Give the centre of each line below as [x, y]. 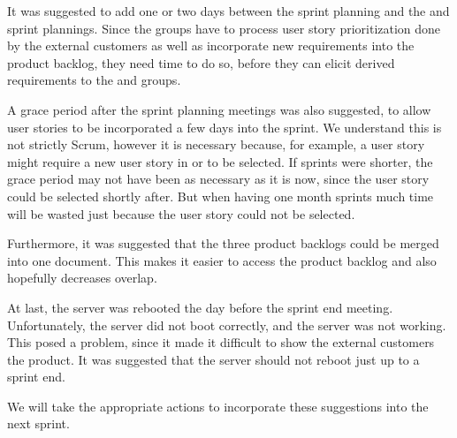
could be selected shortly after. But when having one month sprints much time [221, 196]
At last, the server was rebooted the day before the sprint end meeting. [200, 307]
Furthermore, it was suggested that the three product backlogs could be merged [223, 243]
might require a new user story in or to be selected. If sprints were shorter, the [220, 161]
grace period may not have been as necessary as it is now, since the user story [218, 179]
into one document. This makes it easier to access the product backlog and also [222, 260]
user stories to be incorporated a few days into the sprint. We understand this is [225, 127]
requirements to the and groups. [94, 80]
